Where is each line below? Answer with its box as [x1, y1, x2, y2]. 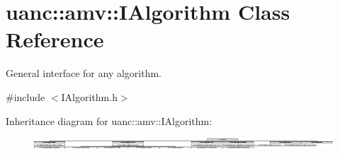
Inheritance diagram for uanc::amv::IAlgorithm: [6, 113, 212, 128]
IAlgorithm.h [61, 89, 118, 104]
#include [6, 89, 45, 104]
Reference [6, 25, 104, 54]
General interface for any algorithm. [6, 66, 161, 81]
